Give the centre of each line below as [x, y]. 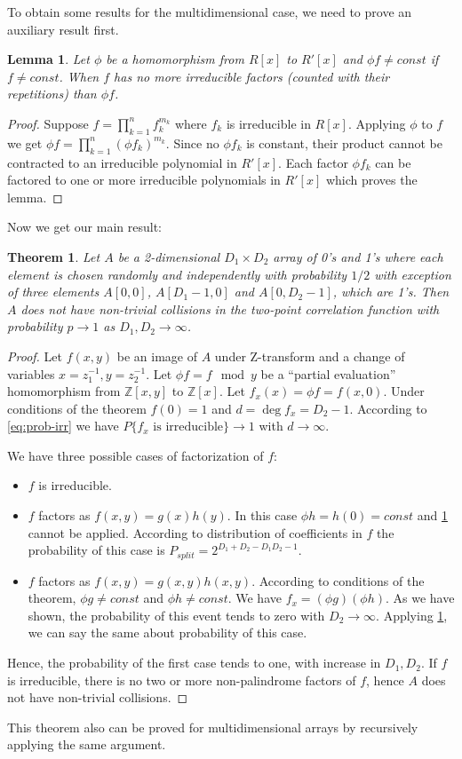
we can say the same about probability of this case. [167, 632]
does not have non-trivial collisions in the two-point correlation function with [230, 308]
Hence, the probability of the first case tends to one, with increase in [194, 663]
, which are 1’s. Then [391, 292]
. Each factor [313, 162]
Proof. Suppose [48, 123]
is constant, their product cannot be [344, 142]
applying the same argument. [87, 744]
